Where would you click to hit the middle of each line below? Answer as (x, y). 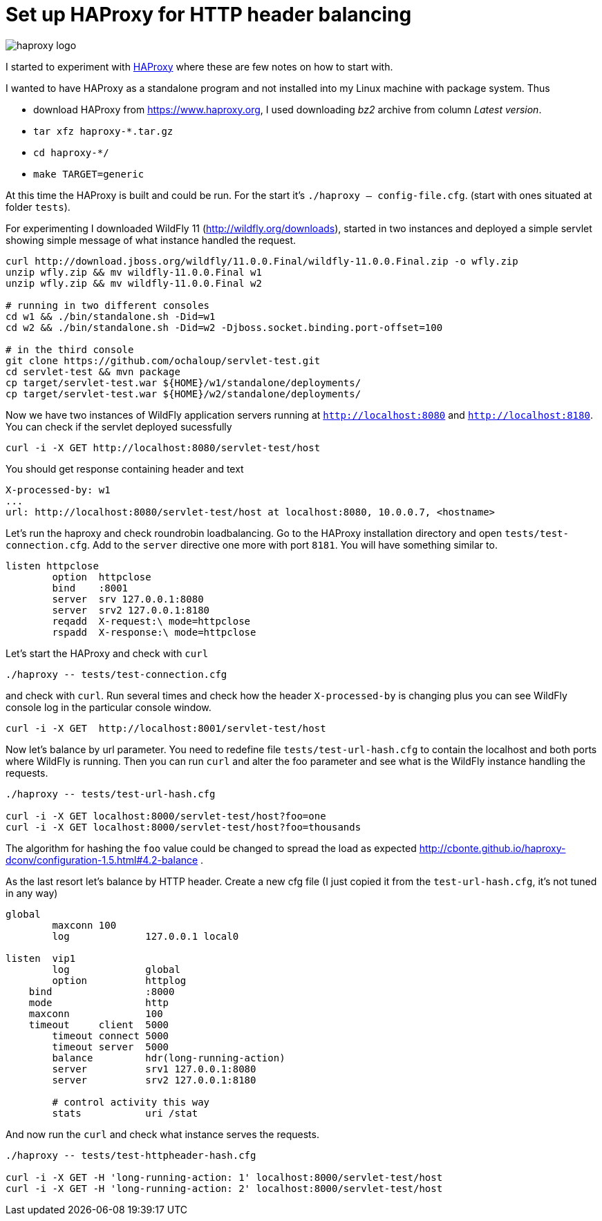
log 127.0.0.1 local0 (145, 936)
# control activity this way (131, 1102)
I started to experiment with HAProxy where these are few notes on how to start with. (199, 66)
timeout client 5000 (99, 1024)
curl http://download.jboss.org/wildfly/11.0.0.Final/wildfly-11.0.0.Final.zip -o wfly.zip (262, 261)
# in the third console (70, 349)
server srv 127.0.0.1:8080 (128, 599)
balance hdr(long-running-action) (169, 1058)
